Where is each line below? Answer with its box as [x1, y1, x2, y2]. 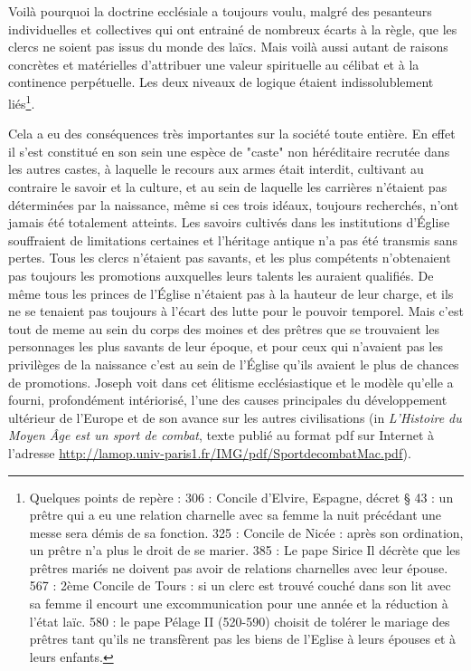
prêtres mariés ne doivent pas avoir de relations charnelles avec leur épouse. [29, 558, 448, 577]
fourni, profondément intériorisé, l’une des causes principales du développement [8, 390, 447, 409]
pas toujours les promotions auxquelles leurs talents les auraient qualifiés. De [8, 265, 434, 284]
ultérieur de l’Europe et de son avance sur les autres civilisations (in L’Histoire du [8, 407, 462, 427]
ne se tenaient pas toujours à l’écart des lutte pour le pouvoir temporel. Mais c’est [8, 302, 464, 321]
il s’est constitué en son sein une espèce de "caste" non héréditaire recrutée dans [8, 141, 450, 160]
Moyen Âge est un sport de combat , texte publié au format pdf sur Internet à [8, 426, 434, 445]
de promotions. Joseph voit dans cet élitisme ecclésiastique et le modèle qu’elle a [8, 372, 454, 391]
